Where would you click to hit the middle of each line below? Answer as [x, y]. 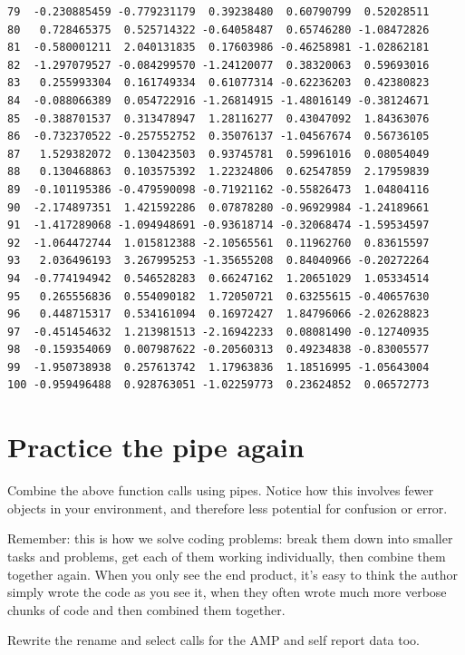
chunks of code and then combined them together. [146, 609]
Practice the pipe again [156, 447]
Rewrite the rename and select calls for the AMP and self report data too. [214, 640]
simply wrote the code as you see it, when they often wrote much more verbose [227, 592]
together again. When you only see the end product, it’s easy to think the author [232, 574]
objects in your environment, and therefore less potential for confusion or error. [228, 508]
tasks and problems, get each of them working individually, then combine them [227, 556]
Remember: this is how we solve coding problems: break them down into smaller [230, 538]
